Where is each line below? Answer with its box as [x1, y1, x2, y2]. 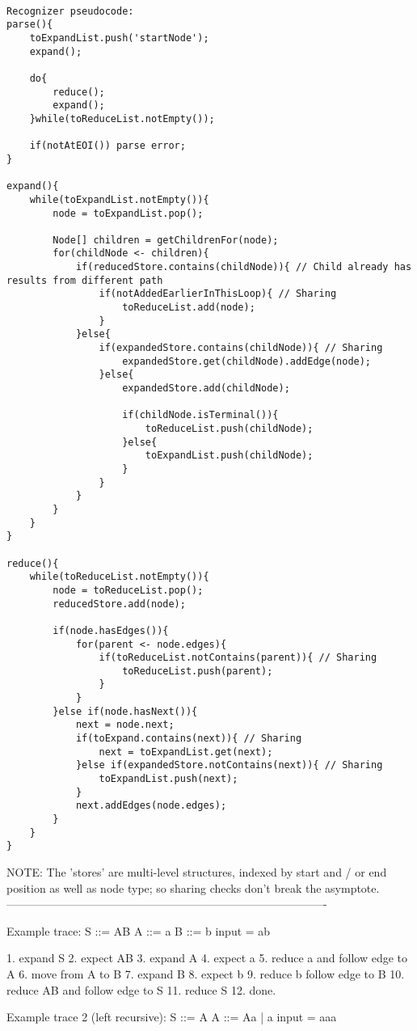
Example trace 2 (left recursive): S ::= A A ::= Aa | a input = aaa [6, 1008, 337, 1025]
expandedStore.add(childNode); [122, 382, 290, 395]
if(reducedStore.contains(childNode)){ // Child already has [75, 261, 412, 273]
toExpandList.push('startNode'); [29, 32, 209, 44]
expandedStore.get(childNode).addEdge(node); [122, 355, 372, 367]
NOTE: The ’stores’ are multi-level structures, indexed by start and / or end [6, 864, 387, 880]
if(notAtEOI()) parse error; [29, 140, 186, 152]
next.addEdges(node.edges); [75, 800, 227, 812]
